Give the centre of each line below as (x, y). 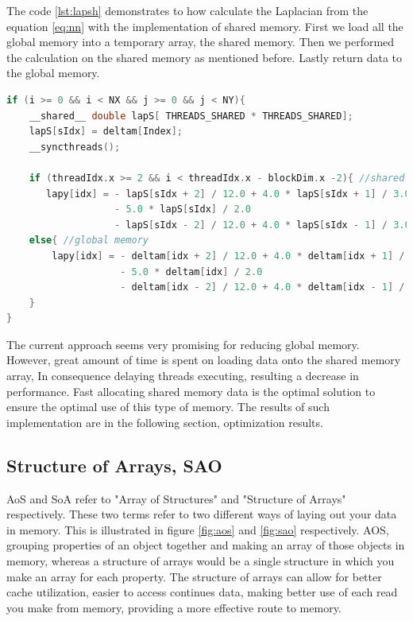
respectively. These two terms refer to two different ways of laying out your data (202, 514)
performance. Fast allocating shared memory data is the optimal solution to (191, 391)
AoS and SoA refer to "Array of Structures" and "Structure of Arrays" (176, 498)
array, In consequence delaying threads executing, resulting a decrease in (183, 376)
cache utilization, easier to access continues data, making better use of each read (202, 592)
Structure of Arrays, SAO (114, 465)
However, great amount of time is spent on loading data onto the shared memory (204, 360)
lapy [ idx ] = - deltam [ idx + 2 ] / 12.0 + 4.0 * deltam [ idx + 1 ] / (228, 256)
